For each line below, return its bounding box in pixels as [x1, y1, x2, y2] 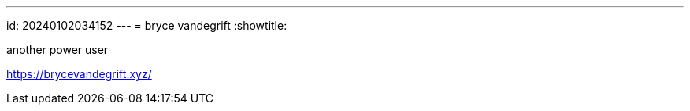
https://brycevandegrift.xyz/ [6, 67, 152, 81]
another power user [6, 43, 109, 56]
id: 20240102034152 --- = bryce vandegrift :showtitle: [6, 19, 287, 32]
